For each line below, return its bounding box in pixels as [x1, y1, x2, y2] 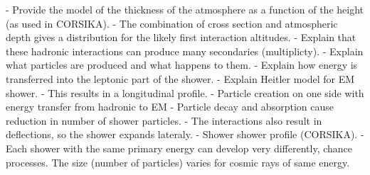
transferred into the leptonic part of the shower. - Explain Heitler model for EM [6, 71, 355, 86]
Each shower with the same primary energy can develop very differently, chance [6, 140, 353, 155]
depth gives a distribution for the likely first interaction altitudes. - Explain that [6, 30, 356, 45]
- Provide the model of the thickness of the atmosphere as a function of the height [6, 2, 364, 16]
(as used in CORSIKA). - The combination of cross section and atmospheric [6, 16, 338, 30]
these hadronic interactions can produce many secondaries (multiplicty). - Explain [6, 43, 364, 58]
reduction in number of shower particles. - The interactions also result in [6, 113, 322, 128]
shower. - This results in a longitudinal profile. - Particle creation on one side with [6, 85, 364, 100]
